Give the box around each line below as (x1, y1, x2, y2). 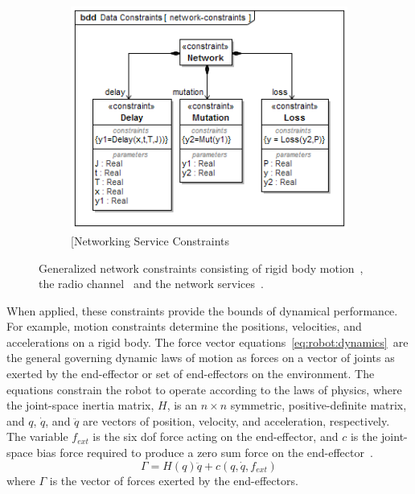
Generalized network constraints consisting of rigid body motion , (39, 259, 364, 276)
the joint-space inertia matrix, (6, 397, 154, 414)
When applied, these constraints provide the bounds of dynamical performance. (6, 302, 398, 319)
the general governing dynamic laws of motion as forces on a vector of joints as (6, 349, 395, 366)
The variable (6, 428, 68, 445)
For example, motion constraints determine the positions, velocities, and (6, 318, 362, 335)
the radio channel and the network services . (39, 275, 264, 292)
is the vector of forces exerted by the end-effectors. (49, 471, 298, 488)
